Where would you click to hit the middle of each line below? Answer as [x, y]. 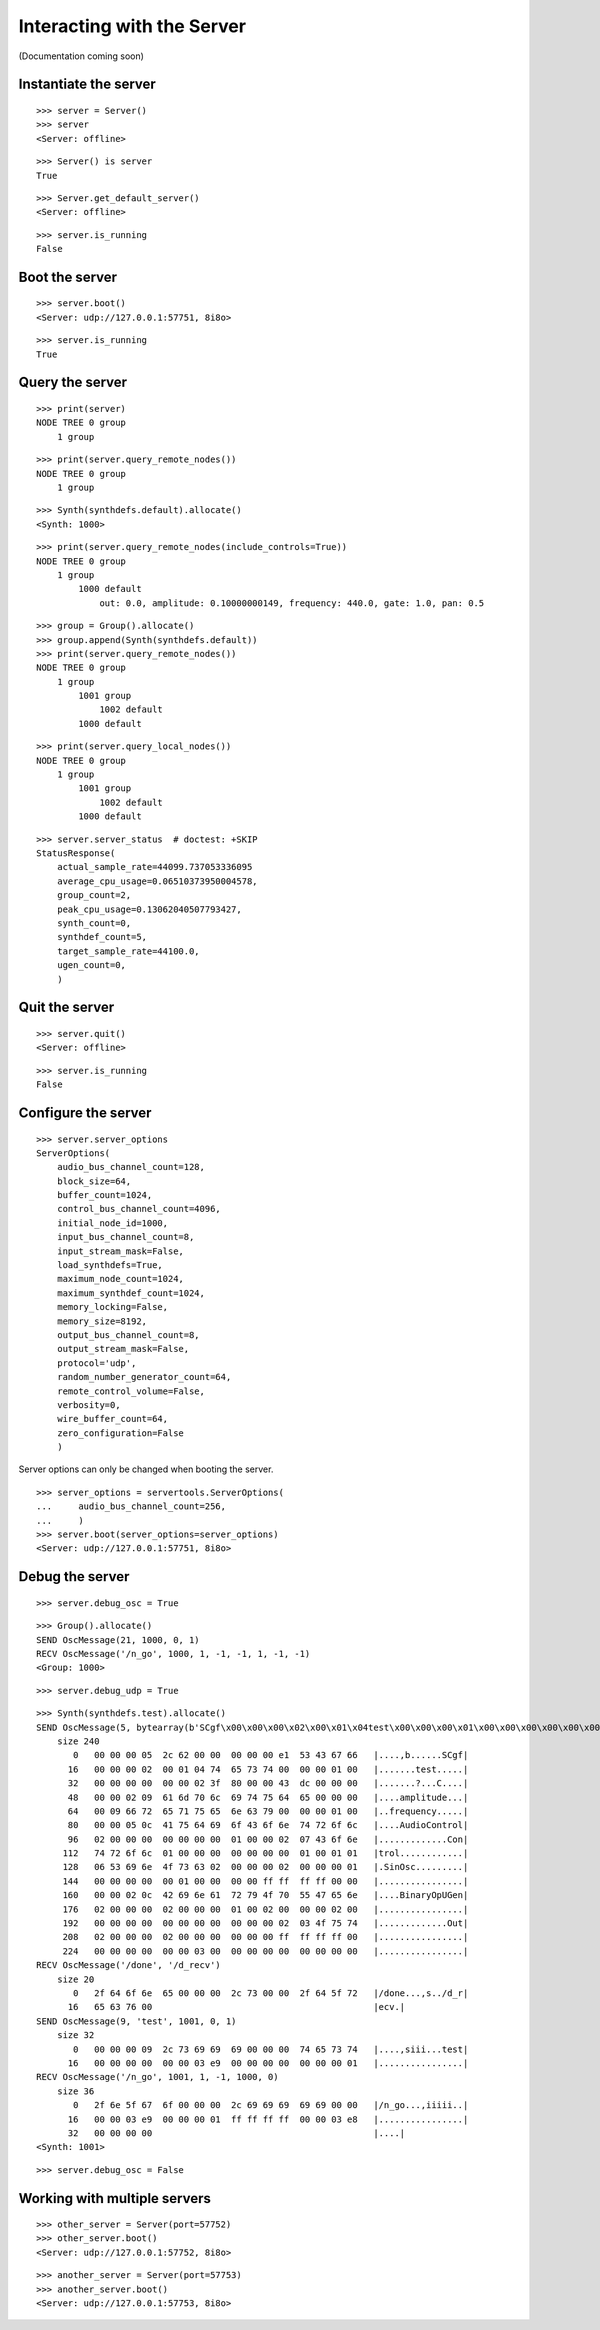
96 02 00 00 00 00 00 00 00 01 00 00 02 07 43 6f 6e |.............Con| [268, 1839]
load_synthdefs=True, [110, 1265]
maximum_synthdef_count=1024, [130, 1293]
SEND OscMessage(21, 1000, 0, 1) [118, 1639]
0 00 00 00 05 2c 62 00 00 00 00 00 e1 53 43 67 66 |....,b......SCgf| [271, 1755]
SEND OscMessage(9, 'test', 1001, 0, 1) [136, 2021]
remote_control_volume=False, [130, 1391]
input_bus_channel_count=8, [125, 1237]
